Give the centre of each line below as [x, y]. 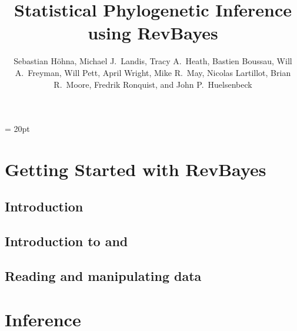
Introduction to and [66, 241]
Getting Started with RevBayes [136, 169]
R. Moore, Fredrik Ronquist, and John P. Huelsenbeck [153, 84]
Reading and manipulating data [103, 276]
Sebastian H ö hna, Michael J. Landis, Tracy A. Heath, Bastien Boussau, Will [153, 61]
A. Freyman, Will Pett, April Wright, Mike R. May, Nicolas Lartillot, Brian [153, 72]
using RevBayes [153, 33]
